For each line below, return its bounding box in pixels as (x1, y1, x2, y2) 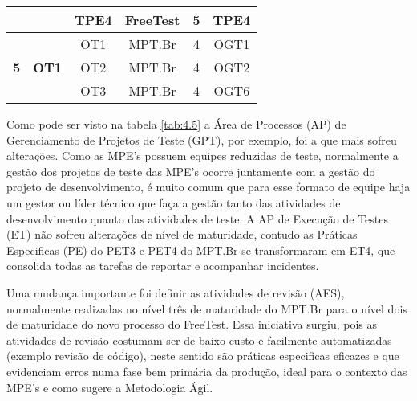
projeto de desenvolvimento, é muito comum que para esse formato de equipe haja (6, 178, 411, 195)
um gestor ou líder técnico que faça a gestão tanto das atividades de (6, 194, 341, 211)
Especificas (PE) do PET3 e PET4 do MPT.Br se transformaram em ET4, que (6, 241, 395, 258)
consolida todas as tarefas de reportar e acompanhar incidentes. (6, 257, 319, 274)
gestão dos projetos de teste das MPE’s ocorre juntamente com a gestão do (6, 162, 375, 179)
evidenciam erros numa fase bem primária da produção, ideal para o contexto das (6, 362, 407, 379)
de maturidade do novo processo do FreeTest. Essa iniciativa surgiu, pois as (6, 316, 377, 333)
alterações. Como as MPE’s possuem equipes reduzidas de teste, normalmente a (6, 147, 399, 164)
